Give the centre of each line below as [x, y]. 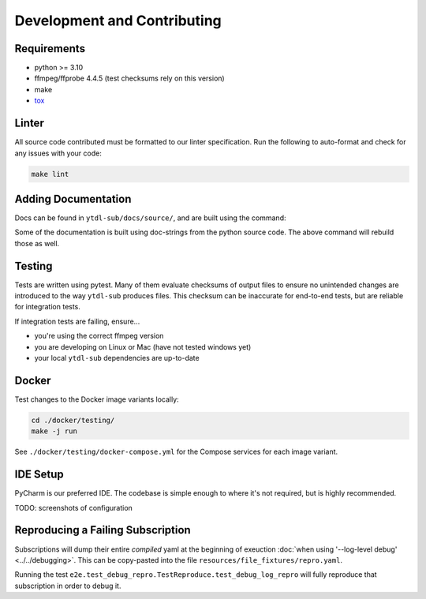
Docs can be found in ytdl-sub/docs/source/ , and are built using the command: [150, 218]
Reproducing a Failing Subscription [103, 530]
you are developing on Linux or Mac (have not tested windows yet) [143, 346]
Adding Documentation [73, 198]
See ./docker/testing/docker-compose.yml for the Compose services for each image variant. [176, 452]
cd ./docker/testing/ [73, 420]
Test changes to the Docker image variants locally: [97, 399]
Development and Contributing [118, 21]
